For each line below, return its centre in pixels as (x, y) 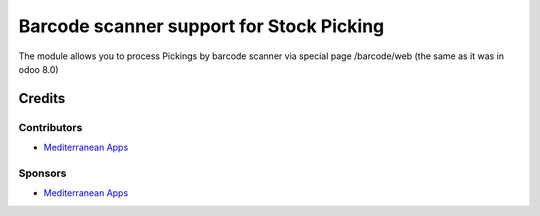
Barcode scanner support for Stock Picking (201, 26)
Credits (42, 98)
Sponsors (42, 173)
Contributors (50, 127)
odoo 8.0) (38, 69)
